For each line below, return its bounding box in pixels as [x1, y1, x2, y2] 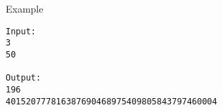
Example [6, 1, 44, 15]
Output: [6, 73, 42, 83]
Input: [6, 26, 36, 36]
